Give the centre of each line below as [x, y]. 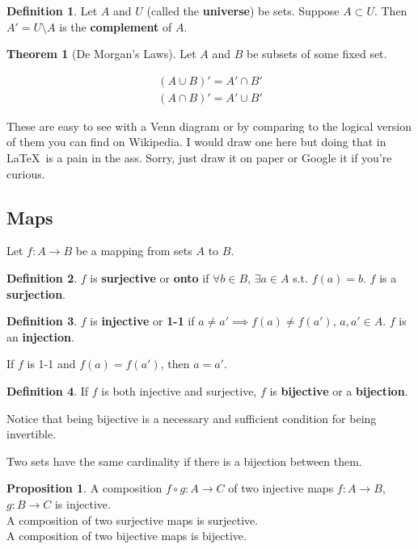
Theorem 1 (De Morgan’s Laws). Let [101, 54]
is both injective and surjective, [179, 390]
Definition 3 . [42, 321]
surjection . [36, 293]
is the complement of [116, 26]
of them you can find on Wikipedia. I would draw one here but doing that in [196, 142]
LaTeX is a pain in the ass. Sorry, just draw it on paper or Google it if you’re [199, 158]
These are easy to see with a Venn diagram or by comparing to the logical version [209, 126]
